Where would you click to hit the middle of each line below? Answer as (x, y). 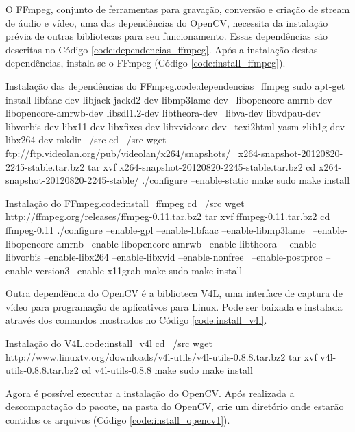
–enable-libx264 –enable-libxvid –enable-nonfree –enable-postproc (183, 257)
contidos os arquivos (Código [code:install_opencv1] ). (118, 420)
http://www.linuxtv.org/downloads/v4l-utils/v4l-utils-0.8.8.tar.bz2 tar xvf (161, 356)
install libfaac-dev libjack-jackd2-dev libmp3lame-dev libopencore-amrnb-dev (169, 99)
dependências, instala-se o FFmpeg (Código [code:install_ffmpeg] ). (146, 63)
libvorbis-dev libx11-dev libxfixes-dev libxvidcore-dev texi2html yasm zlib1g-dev (175, 126)
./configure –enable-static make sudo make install (246, 180)
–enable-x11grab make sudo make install (158, 270)
